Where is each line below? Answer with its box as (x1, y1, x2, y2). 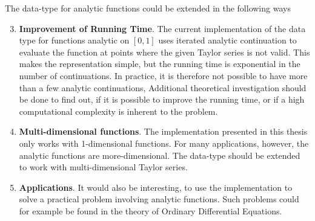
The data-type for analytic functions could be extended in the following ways (5, 2, 291, 14)
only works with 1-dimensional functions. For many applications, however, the (19, 136, 309, 149)
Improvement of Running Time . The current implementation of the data (19, 22, 306, 34)
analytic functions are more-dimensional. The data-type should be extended (19, 149, 300, 161)
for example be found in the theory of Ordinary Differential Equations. (19, 204, 282, 217)
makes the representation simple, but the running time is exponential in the (19, 57, 300, 70)
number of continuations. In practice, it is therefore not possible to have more (19, 69, 308, 82)
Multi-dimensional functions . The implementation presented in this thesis (19, 125, 308, 138)
